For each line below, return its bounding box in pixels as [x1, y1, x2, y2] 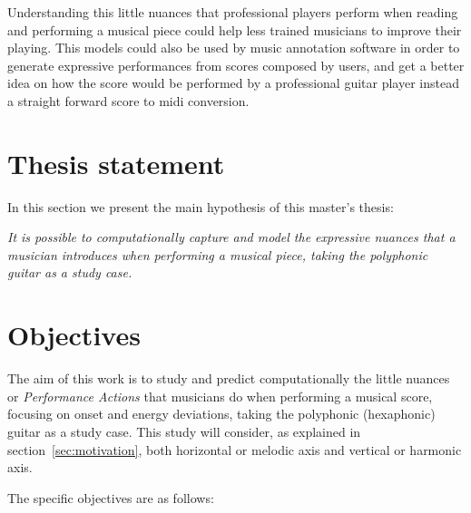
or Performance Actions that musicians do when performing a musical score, [7, 386, 433, 405]
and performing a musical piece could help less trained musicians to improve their [7, 20, 462, 39]
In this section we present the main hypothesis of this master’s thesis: [7, 197, 394, 216]
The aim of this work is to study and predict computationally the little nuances [7, 369, 450, 388]
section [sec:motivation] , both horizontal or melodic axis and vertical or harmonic [7, 440, 462, 459]
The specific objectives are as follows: [7, 488, 214, 507]
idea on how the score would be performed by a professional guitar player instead [7, 73, 459, 92]
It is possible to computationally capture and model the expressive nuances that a [7, 227, 456, 247]
